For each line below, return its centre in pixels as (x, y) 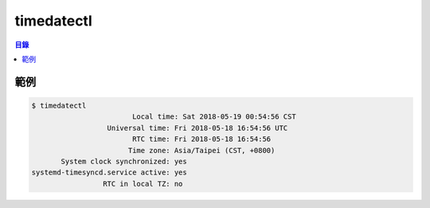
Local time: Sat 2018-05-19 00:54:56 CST (214, 117)
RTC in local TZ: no (143, 184)
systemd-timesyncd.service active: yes (109, 173)
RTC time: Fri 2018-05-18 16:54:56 (201, 139)
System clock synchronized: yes (124, 161)
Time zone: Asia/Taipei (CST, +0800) (201, 150)
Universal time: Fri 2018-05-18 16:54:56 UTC (197, 128)
